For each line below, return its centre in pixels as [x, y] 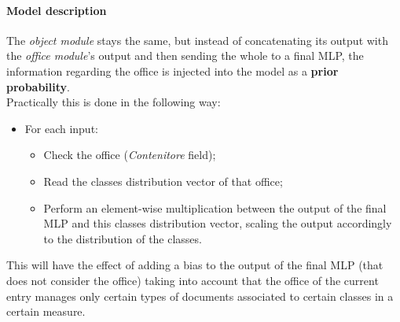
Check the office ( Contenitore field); [130, 155]
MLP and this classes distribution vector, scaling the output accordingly [218, 223]
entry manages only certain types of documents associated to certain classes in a [200, 296]
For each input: [61, 128]
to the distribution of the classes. [123, 238]
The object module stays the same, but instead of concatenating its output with [197, 40]
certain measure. [46, 311]
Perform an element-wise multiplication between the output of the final [215, 207]
